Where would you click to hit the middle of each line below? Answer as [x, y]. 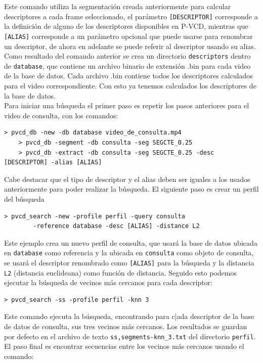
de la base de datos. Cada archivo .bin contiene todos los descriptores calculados [128, 76]
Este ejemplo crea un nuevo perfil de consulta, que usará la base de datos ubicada [131, 242]
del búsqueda [24, 198]
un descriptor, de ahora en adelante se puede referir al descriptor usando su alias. [130, 46]
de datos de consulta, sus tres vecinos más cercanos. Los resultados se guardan [126, 326]
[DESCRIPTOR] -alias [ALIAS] [53, 163]
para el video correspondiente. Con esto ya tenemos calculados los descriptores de [130, 85]
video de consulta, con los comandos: [61, 115]
